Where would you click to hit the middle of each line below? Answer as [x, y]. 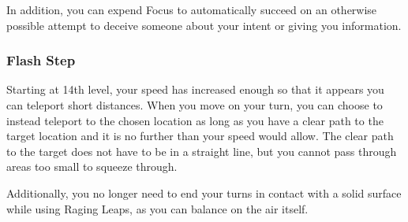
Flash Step [41, 60]
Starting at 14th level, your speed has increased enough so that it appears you [195, 89]
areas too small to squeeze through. [92, 166]
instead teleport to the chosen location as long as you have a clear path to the [195, 120]
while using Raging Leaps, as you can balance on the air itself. [157, 208]
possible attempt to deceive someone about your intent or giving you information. [204, 25]
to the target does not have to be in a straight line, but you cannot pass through [202, 151]
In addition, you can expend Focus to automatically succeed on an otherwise [192, 9]
